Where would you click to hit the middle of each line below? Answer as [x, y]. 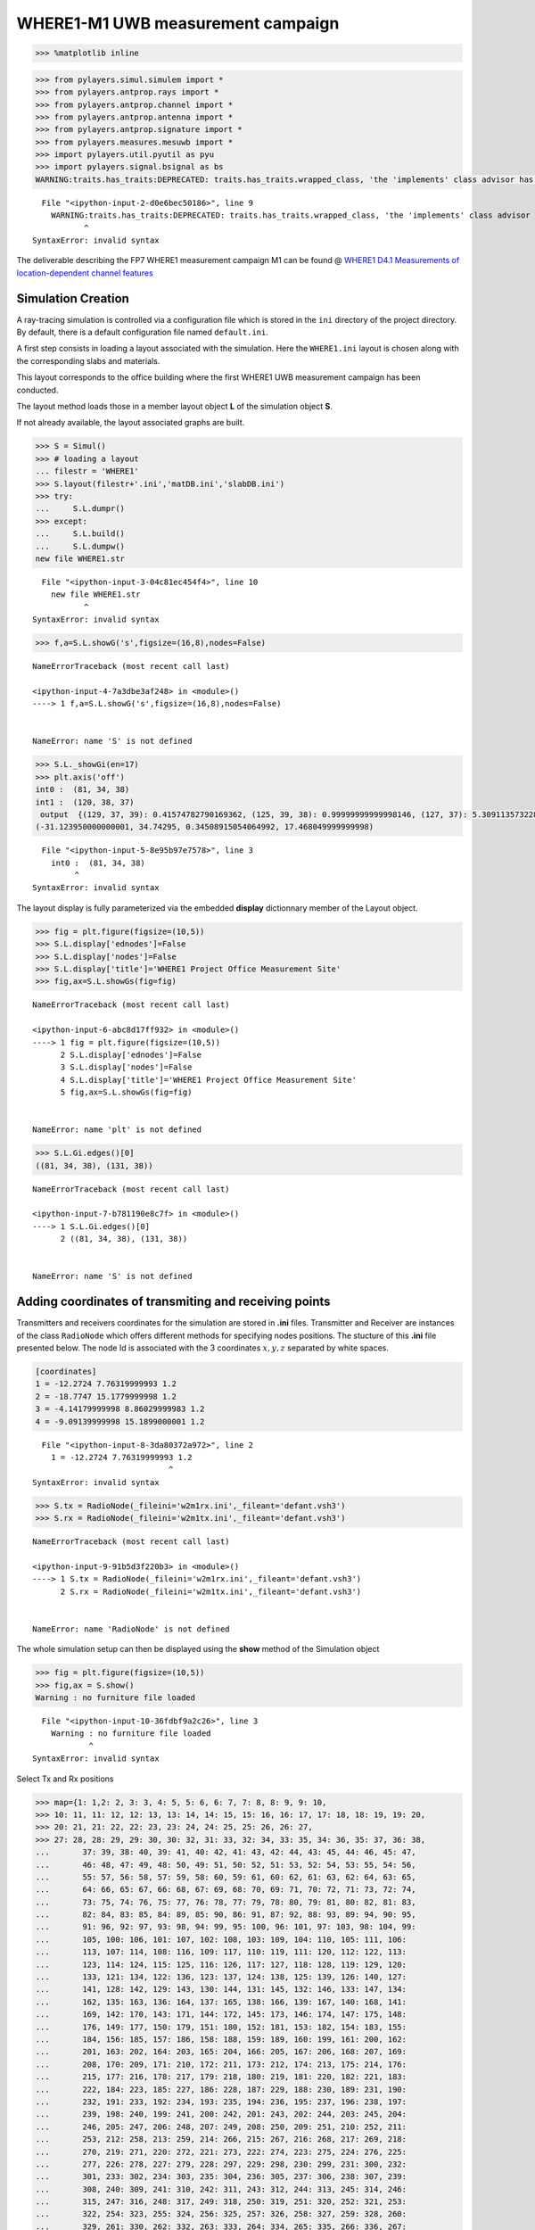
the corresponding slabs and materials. [88, 360]
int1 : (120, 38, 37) [85, 802]
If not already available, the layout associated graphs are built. [131, 423]
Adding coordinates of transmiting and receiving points [173, 1302]
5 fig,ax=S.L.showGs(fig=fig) [126, 1092]
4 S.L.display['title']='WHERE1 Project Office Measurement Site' [208, 1080]
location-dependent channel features [85, 273]
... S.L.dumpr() [80, 509]
